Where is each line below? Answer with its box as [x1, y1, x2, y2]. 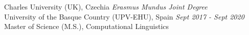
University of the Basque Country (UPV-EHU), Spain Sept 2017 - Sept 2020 [4, 11, 244, 21]
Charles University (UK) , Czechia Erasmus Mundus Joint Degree [4, 1, 208, 11]
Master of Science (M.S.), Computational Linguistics [4, 21, 169, 31]
